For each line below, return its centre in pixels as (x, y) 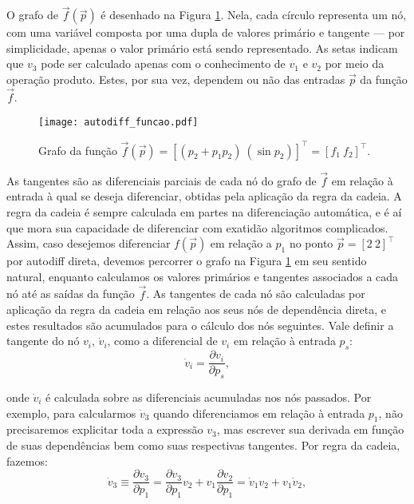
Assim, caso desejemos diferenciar (89, 243)
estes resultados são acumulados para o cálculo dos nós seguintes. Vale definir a (200, 325)
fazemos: (27, 460)
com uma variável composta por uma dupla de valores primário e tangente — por (206, 32)
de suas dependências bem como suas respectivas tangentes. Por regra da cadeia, (203, 444)
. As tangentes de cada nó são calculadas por (256, 294)
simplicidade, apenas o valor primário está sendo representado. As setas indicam (202, 48)
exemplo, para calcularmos (71, 413)
